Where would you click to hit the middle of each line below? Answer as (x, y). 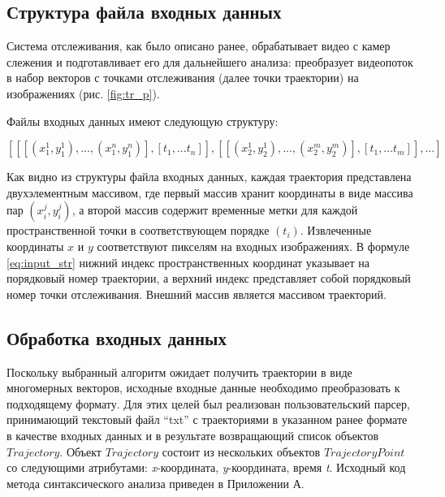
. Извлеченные (336, 230)
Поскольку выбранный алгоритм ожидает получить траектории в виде (179, 372)
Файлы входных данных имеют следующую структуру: (143, 121)
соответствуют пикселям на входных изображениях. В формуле (253, 246)
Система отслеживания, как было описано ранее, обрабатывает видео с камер (199, 46)
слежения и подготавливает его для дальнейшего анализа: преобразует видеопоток (210, 61)
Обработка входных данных (117, 337)
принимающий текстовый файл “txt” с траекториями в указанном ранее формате (207, 419)
